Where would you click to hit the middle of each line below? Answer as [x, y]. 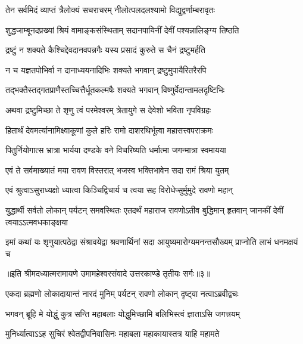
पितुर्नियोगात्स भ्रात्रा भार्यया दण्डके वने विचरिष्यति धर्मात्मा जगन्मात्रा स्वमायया [116, 150]
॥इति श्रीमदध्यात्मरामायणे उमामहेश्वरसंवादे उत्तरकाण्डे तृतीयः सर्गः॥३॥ [108, 273]
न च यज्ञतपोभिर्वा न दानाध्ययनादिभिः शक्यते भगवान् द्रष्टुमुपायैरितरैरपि [106, 69]
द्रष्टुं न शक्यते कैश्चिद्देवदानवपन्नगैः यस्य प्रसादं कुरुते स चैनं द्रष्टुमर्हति [105, 50]
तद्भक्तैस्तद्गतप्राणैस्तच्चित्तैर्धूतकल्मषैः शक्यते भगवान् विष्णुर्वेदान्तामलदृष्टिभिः [115, 90]
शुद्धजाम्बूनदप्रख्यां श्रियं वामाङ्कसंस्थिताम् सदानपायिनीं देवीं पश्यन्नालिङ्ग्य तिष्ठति [122, 30]
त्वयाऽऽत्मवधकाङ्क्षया [37, 221]
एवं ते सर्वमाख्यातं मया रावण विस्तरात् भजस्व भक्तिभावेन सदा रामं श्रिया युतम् [117, 170]
